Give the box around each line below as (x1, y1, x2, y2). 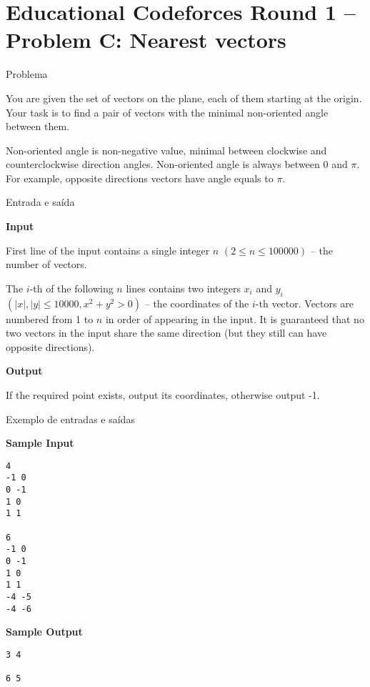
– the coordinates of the (144, 295, 249, 310)
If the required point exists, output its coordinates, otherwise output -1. (6, 387, 320, 402)
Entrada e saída (6, 194, 75, 209)
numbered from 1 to (6, 311, 94, 326)
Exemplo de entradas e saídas (6, 411, 135, 426)
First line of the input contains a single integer (6, 242, 210, 257)
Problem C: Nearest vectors (6, 25, 286, 54)
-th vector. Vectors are (255, 295, 354, 310)
